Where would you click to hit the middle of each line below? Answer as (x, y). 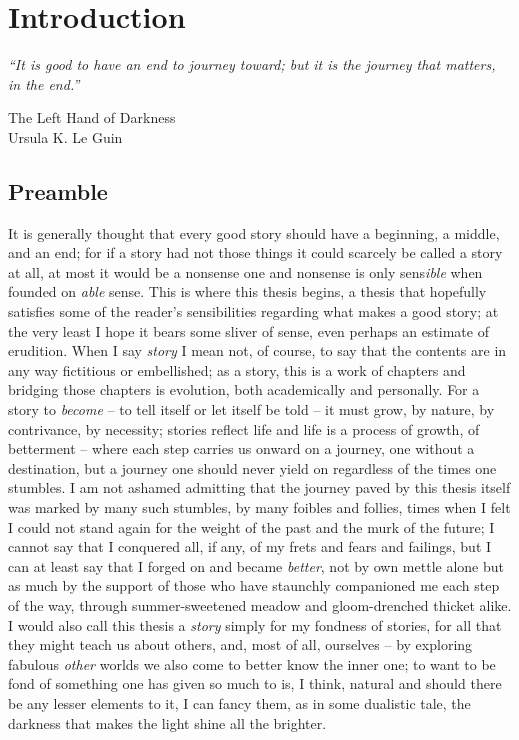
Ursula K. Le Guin (65, 136)
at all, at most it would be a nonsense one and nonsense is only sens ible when (245, 271)
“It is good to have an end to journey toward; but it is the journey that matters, (252, 64)
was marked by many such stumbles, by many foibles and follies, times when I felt (259, 507)
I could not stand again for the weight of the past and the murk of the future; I (251, 526)
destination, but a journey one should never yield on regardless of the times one (252, 467)
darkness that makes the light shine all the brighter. (167, 722)
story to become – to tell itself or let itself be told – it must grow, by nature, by (251, 409)
